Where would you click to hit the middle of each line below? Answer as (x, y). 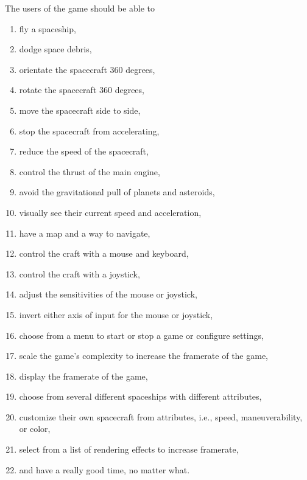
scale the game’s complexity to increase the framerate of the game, (144, 356)
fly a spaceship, (48, 28)
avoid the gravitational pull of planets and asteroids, (117, 192)
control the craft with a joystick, (79, 273)
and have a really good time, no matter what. (104, 469)
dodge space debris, (55, 49)
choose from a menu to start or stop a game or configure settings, (141, 335)
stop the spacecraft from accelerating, (89, 130)
